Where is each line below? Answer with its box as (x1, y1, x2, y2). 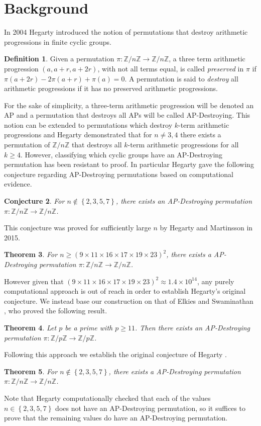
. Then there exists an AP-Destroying (135, 322, 250, 332)
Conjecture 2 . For (4, 196, 65, 206)
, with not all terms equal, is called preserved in (97, 63, 244, 73)
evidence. (4, 179, 32, 189)
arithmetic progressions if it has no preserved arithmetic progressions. (4, 83, 218, 94)
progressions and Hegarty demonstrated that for (4, 129, 152, 140)
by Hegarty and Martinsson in (160, 222, 253, 233)
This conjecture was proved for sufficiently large (4, 222, 151, 233)
